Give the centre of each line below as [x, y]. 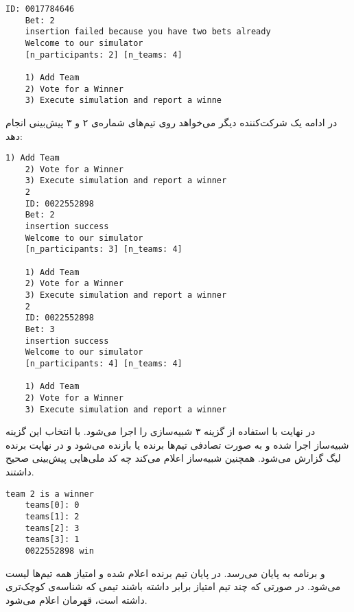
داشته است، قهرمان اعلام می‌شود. [76, 599]
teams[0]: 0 [52, 505]
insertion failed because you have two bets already [148, 32]
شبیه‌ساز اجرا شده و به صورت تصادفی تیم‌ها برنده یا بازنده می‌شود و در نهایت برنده [177, 444]
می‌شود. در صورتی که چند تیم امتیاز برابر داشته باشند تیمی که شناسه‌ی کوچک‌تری [173, 586]
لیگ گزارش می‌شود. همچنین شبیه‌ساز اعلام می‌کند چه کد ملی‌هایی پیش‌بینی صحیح [173, 458]
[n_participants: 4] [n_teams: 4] [104, 363]
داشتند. [20, 471]
